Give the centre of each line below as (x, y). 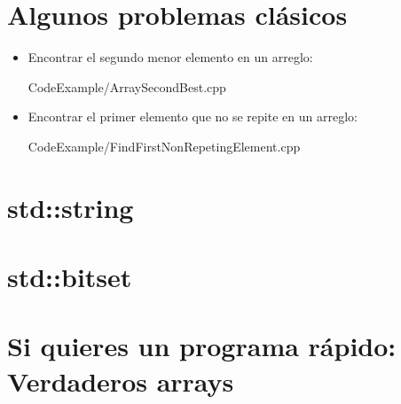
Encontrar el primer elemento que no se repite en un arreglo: (193, 117)
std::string (71, 207)
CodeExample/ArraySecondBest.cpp (127, 86)
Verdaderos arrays (121, 381)
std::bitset (70, 277)
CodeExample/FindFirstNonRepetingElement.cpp (164, 146)
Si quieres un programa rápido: (202, 346)
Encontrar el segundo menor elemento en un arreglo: (170, 57)
